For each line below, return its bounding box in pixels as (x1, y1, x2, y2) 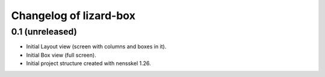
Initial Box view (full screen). (26, 51, 96, 58)
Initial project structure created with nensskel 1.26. (26, 60, 151, 67)
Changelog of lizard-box (11, 9, 135, 22)
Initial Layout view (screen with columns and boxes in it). (26, 43, 167, 50)
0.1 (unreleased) (11, 26, 78, 37)
